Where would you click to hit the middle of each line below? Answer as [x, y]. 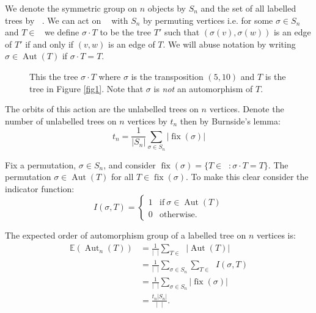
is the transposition [167, 76]
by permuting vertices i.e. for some [208, 20]
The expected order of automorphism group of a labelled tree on [126, 235]
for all [123, 177]
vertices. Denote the [247, 109]
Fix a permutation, [41, 164]
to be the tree [126, 32]
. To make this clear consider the [247, 177]
